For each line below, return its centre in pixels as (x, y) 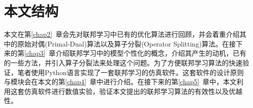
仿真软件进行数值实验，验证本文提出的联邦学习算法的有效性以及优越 (133, 91)
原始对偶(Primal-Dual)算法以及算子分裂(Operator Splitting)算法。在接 (126, 43)
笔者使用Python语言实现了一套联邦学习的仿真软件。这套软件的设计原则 (130, 72)
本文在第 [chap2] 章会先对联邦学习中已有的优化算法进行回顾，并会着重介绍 (122, 34)
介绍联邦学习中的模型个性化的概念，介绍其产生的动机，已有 (151, 53)
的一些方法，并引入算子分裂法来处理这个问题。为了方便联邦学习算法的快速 (123, 62)
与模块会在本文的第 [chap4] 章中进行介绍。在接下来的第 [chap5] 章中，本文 (120, 82)
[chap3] (35, 53)
